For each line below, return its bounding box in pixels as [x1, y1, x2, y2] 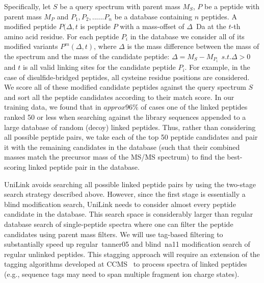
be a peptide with [204, 1, 260, 11]
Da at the [196, 21, 226, 32]
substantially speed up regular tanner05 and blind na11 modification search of [4, 239, 250, 249]
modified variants [4, 41, 58, 52]
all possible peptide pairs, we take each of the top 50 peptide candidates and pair [4, 132, 258, 142]
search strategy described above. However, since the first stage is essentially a [4, 189, 246, 199]
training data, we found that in [4, 101, 101, 112]
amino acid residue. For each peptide [4, 31, 119, 41]
